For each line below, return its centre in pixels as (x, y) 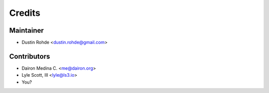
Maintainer (27, 30)
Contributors (30, 56)
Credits (25, 13)
